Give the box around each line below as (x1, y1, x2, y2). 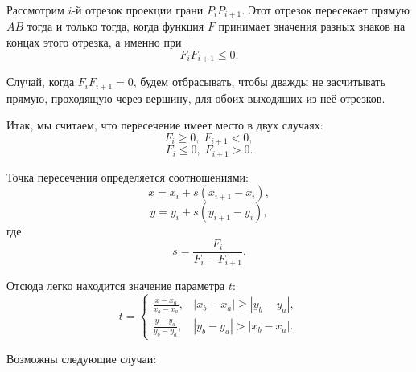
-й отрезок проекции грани (72, 2, 204, 18)
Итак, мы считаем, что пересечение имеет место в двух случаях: (6, 117, 323, 133)
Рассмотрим (6, 2, 64, 18)
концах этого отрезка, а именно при (6, 34, 182, 51)
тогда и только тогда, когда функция (27, 18, 204, 35)
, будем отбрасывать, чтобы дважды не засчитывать (133, 73, 385, 90)
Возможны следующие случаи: (6, 350, 157, 366)
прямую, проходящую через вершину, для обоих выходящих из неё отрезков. (6, 89, 385, 106)
